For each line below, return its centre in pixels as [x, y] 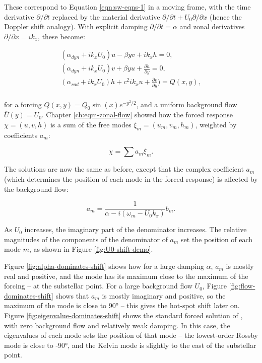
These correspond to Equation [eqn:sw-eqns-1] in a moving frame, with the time [127, 7]
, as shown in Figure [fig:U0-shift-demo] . [91, 249]
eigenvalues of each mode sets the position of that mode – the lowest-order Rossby [131, 335]
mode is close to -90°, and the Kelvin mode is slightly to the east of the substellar [130, 345]
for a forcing [23, 104]
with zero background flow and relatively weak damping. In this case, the [117, 325]
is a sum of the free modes [91, 125]
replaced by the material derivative [106, 16]
